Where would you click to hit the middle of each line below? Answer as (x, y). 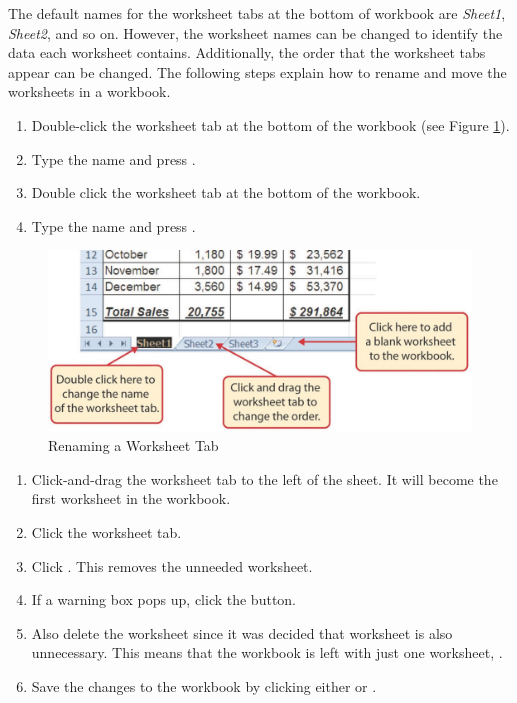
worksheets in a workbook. (89, 91)
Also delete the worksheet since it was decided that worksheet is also (242, 632)
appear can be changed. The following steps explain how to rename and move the (257, 71)
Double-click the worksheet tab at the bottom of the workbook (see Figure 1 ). (270, 124)
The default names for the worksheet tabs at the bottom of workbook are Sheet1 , (257, 13)
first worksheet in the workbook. (131, 498)
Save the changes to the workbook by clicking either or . (204, 686)
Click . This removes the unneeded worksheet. (172, 565)
